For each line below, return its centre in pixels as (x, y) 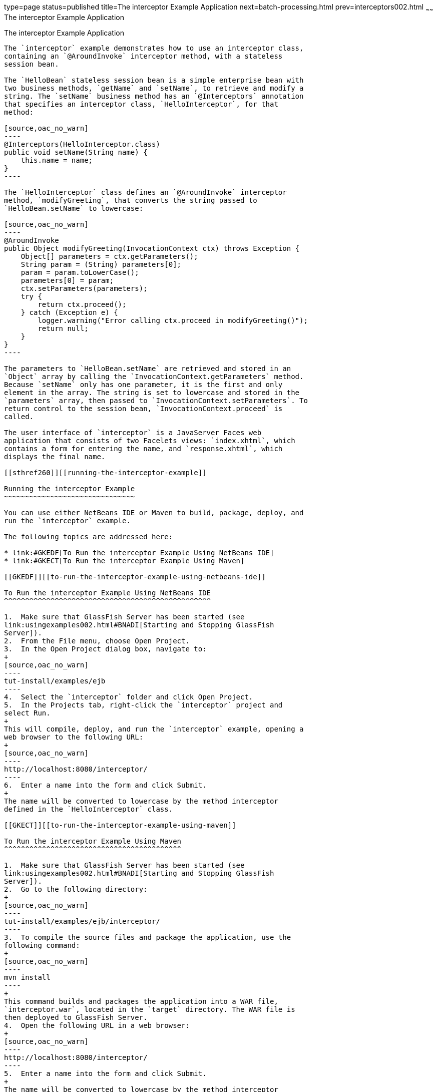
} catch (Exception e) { (69, 312)
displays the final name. (55, 456)
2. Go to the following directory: (76, 889)
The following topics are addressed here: (89, 536)
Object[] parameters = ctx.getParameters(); (109, 256)
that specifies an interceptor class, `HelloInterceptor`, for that (141, 104)
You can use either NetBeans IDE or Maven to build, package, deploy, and (154, 512)
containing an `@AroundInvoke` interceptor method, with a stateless (143, 56)
